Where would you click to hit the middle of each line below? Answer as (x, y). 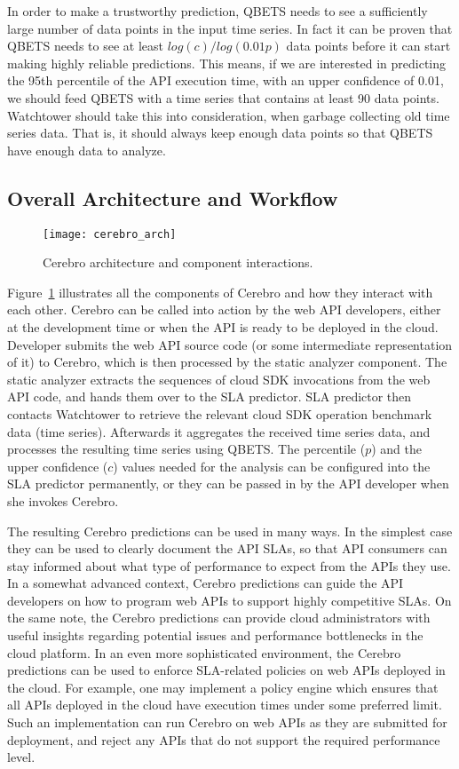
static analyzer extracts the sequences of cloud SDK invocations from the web (219, 379)
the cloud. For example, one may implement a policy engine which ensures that (223, 687)
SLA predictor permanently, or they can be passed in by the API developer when (228, 484)
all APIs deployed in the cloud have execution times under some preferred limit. (225, 705)
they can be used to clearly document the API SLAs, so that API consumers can (227, 548)
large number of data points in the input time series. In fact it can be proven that (230, 28)
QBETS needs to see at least (85, 46)
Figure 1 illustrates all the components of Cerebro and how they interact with (220, 292)
